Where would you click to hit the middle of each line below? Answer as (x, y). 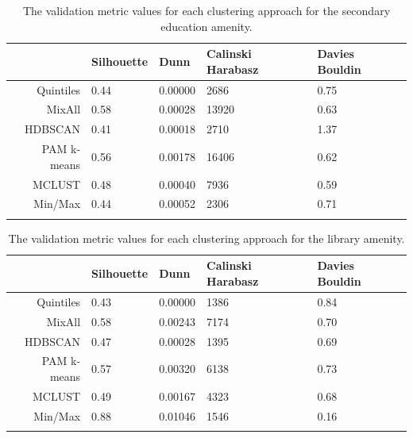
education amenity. (206, 26)
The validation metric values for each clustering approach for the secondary (206, 10)
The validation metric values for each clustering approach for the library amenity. (206, 238)
